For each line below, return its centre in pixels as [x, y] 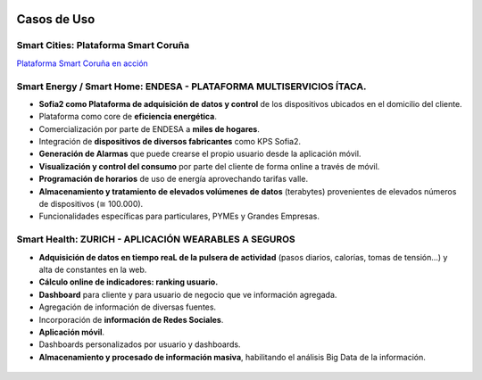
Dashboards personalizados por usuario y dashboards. [140, 344]
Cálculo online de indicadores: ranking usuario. [129, 282]
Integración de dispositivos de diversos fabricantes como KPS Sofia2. [170, 142]
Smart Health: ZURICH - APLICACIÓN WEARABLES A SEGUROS [156, 239]
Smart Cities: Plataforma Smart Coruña [103, 45]
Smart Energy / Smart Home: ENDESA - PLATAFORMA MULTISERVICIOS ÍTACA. [191, 87]
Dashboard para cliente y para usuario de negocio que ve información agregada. [188, 294]
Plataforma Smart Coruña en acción [83, 63]
